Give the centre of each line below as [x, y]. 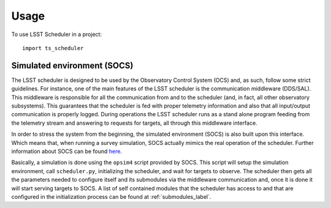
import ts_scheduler [53, 48]
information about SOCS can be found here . [67, 151]
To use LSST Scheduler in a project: [57, 34]
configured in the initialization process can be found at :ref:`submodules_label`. [111, 196]
